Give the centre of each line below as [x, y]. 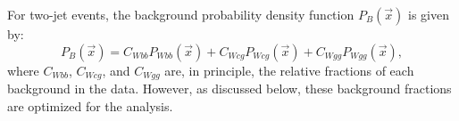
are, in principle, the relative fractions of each [289, 70]
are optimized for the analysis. [90, 105]
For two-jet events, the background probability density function [181, 14]
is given [429, 14]
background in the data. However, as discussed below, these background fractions [229, 89]
